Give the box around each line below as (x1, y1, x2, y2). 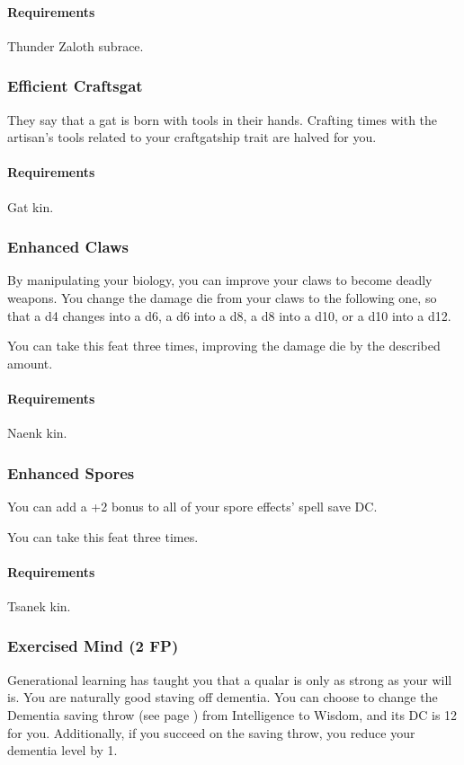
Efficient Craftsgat (7, 75, 143, 97)
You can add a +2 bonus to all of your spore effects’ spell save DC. (7, 496, 378, 515)
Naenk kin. (7, 423, 67, 442)
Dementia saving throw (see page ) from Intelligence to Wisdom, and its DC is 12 (7, 705, 458, 724)
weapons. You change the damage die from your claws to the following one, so (7, 289, 437, 307)
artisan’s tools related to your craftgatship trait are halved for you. (7, 128, 377, 147)
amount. (7, 353, 53, 372)
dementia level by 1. (7, 741, 118, 760)
